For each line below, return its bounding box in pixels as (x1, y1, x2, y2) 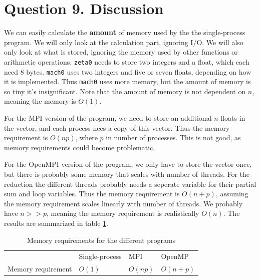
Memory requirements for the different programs (27, 234, 176, 245)
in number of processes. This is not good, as (106, 132, 241, 143)
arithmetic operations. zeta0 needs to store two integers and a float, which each (4, 56, 249, 67)
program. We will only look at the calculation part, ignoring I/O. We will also (4, 37, 243, 47)
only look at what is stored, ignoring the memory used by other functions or (4, 47, 238, 57)
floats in (220, 113, 245, 123)
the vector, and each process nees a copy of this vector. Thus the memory (4, 122, 230, 133)
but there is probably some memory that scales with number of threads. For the (4, 169, 250, 179)
